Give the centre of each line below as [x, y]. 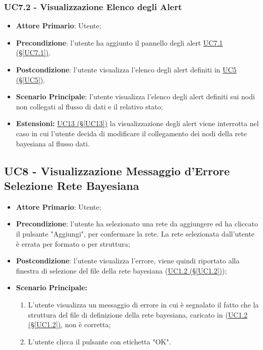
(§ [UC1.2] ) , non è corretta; [69, 324]
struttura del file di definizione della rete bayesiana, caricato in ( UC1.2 [138, 314]
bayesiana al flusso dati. [53, 143]
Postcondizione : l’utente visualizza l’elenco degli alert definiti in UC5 [126, 69]
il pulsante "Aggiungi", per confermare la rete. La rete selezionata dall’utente [135, 233]
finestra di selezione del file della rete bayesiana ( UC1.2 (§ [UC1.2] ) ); [121, 270]
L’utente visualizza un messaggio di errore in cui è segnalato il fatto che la [143, 304]
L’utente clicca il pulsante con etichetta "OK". [100, 341]
